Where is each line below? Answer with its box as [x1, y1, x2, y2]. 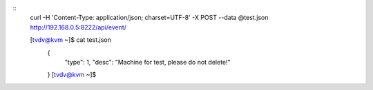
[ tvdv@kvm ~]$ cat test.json [30, 36, 112, 44]
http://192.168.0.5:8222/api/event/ [30, 23, 127, 31]
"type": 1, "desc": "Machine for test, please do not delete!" [64, 58, 231, 66]
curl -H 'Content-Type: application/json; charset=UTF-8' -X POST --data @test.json [30, 14, 269, 22]
